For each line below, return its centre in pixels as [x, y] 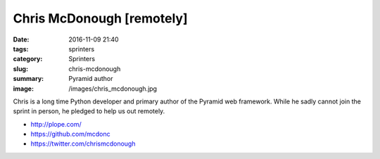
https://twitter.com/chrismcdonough [83, 144]
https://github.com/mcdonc [70, 134]
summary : [28, 79]
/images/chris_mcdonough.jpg [113, 89]
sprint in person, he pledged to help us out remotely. [89, 111]
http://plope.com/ [56, 124]
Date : [21, 39]
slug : [20, 69]
